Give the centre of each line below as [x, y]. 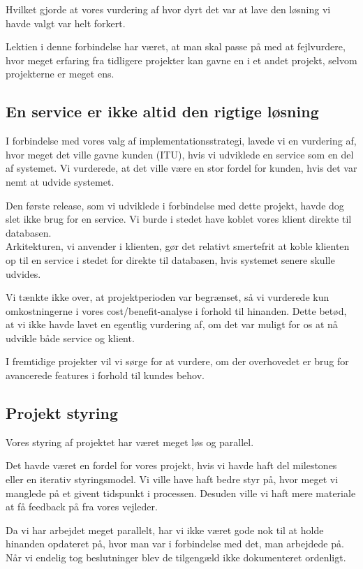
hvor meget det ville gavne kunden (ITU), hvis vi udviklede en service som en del [180, 154]
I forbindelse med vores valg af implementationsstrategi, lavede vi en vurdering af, [181, 141]
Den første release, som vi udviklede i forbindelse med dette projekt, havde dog [175, 205]
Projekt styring [62, 413]
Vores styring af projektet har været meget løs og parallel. [130, 442]
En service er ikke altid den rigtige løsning [162, 111]
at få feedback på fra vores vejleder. [82, 507]
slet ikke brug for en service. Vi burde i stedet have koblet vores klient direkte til [179, 219]
